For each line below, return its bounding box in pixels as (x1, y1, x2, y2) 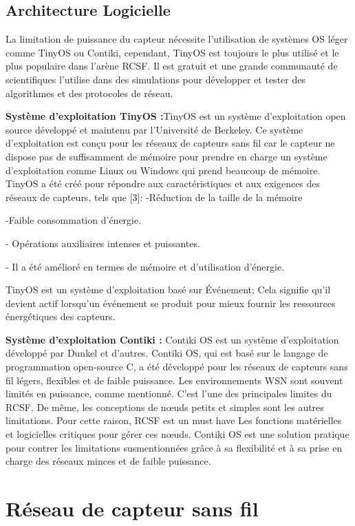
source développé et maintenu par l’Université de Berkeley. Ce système (6, 122, 303, 136)
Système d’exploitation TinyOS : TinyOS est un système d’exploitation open (6, 109, 346, 123)
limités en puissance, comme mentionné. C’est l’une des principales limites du (6, 386, 332, 401)
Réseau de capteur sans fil (6, 494, 259, 523)
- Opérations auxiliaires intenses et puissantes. (6, 235, 200, 250)
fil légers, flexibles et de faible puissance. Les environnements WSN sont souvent (6, 372, 343, 387)
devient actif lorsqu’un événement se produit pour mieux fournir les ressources (6, 295, 336, 310)
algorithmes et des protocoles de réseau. (6, 85, 173, 100)
